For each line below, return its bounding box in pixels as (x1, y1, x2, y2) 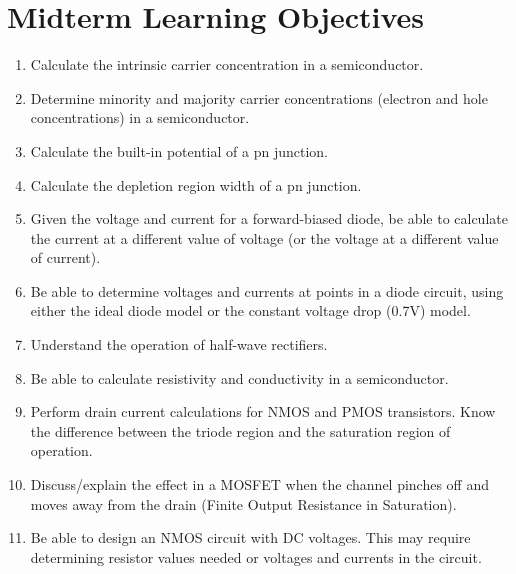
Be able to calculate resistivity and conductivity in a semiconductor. (30, 367, 449, 388)
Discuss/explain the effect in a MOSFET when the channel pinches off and (30, 474, 490, 495)
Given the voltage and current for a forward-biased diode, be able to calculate (30, 208, 508, 229)
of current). (30, 247, 101, 268)
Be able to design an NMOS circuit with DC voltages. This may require (30, 527, 471, 548)
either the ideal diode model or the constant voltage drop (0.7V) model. (30, 300, 471, 321)
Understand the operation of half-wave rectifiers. (30, 334, 328, 355)
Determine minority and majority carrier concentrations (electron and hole (30, 87, 488, 108)
